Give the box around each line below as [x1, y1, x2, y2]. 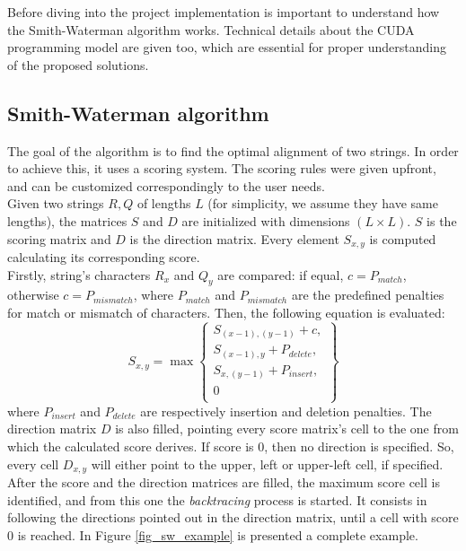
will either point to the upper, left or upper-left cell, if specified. [91, 454, 444, 473]
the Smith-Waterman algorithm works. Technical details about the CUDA [7, 20, 415, 39]
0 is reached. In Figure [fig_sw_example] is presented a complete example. [7, 525, 418, 544]
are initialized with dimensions [181, 211, 350, 230]
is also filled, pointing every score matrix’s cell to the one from [115, 419, 459, 438]
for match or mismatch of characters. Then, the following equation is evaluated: [7, 302, 445, 321]
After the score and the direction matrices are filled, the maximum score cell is [7, 473, 440, 492]
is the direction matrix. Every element [129, 229, 339, 248]
